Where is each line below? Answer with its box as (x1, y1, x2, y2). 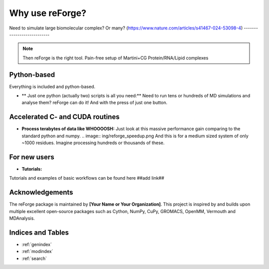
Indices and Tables (9, 228, 69, 237)
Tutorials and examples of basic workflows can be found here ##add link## (9, 175, 164, 181)
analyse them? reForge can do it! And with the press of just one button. (21, 100, 168, 106)
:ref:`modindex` (21, 249, 53, 255)
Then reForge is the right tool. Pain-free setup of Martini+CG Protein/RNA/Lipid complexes (22, 55, 209, 61)
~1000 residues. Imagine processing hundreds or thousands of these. (21, 140, 165, 146)
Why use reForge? (9, 7, 87, 18)
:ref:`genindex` (21, 241, 52, 247)
